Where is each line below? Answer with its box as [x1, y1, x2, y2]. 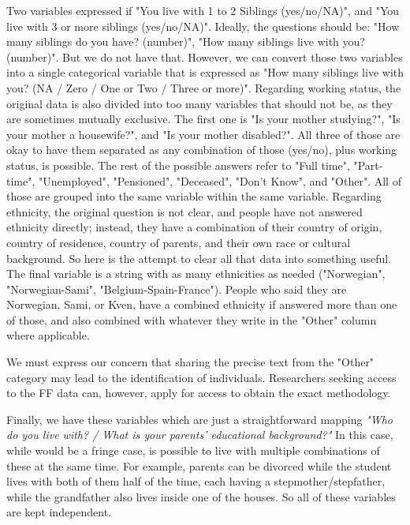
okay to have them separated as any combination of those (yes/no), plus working [6, 141, 397, 158]
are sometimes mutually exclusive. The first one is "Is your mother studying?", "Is [6, 111, 401, 127]
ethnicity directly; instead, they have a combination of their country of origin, [6, 219, 382, 235]
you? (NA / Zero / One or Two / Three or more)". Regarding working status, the [6, 79, 401, 96]
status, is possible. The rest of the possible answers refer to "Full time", [6, 156, 350, 173]
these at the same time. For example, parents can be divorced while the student [6, 457, 392, 474]
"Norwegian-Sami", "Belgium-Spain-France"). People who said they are [6, 280, 347, 297]
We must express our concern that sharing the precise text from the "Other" [6, 354, 375, 370]
